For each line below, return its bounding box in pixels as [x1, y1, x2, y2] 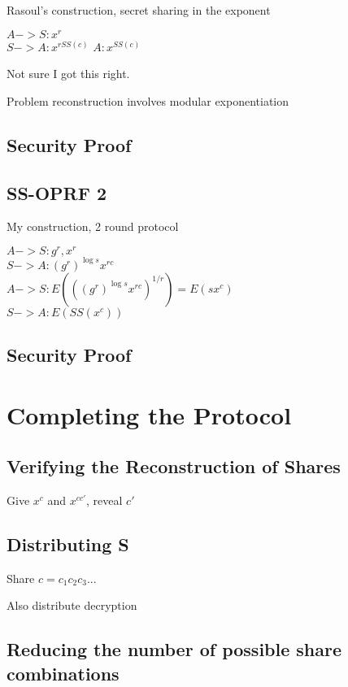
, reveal [86, 491, 123, 508]
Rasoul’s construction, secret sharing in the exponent [7, 2, 271, 18]
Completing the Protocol [7, 398, 292, 431]
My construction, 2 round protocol [7, 218, 179, 235]
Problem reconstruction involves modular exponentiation [7, 92, 289, 109]
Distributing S [7, 531, 129, 556]
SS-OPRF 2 [7, 180, 107, 205]
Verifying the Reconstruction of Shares [7, 454, 341, 479]
